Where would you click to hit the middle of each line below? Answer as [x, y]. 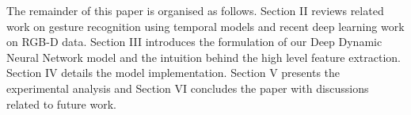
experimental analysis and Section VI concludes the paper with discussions [188, 88]
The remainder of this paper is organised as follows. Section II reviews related [195, 10]
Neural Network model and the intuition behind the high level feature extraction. [204, 57]
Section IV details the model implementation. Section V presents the [173, 73]
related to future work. [61, 103]
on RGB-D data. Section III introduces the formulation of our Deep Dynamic [194, 42]
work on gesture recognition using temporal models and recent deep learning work [205, 26]
